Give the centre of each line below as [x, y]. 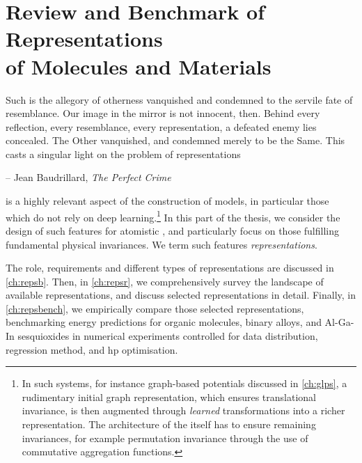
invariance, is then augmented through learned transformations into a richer [183, 410]
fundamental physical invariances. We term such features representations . [162, 244]
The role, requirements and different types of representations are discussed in [170, 268]
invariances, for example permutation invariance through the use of [165, 438]
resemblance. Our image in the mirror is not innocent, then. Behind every [163, 113]
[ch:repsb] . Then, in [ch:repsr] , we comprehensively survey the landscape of [165, 281]
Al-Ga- [339, 322]
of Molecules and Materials [139, 66]
